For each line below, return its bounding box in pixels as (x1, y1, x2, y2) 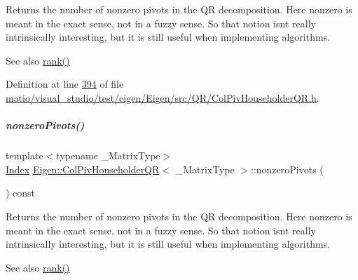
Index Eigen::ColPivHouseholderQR (6, 161, 160, 176)
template (6, 148, 43, 163)
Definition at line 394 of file (6, 76, 124, 91)
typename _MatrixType (56, 148, 160, 163)
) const (6, 185, 36, 200)
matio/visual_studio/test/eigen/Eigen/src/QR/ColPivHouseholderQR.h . (6, 90, 319, 105)
